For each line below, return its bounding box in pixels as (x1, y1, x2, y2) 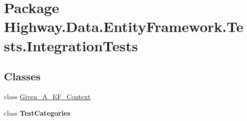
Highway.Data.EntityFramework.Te (4, 16, 244, 36)
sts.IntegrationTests (4, 35, 138, 55)
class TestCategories (4, 107, 70, 118)
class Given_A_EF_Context (4, 91, 91, 101)
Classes (4, 69, 41, 84)
